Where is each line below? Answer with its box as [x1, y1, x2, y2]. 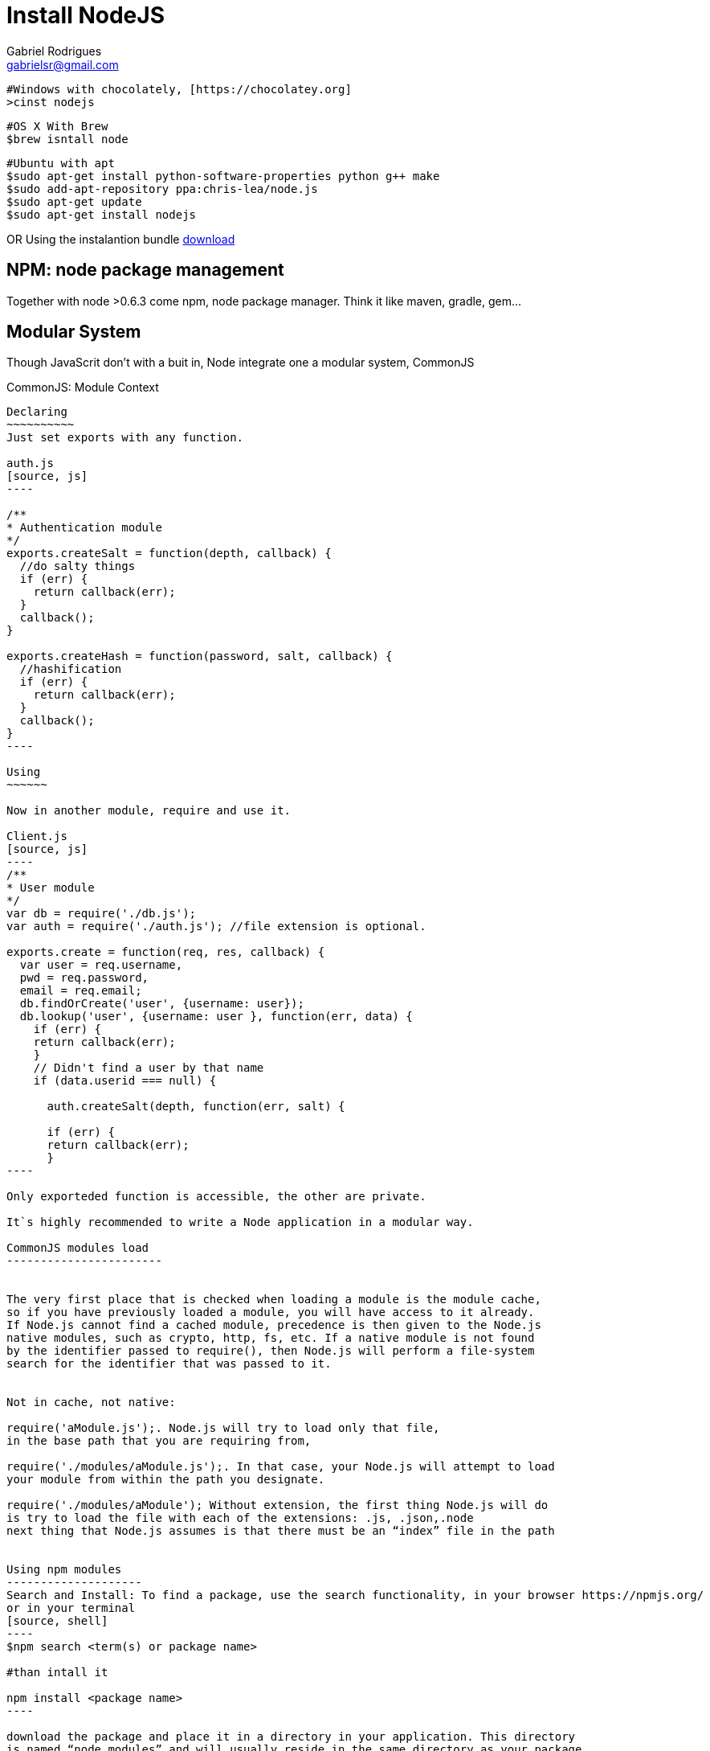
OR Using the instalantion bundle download [6, 232, 235, 246]
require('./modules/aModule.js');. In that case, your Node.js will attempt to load [6, 1460, 555, 1474]
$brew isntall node [6, 132, 129, 146]
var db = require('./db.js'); [6, 907, 197, 921]
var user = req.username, [19, 958, 183, 972]
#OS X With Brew [6, 119, 108, 133]
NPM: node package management [6, 260, 284, 281]
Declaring [6, 405, 67, 419]
